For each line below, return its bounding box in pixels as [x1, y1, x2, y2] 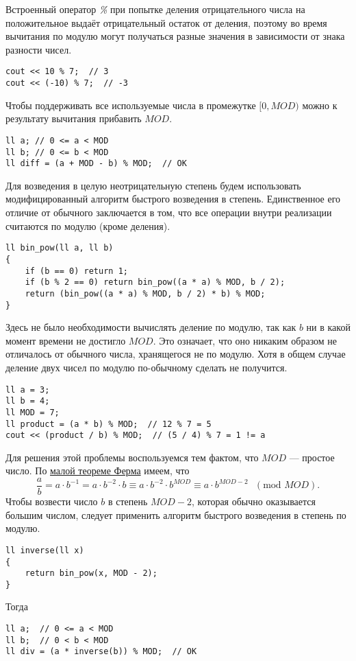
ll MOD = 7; [5, 407, 60, 417]
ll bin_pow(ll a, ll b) [5, 243, 114, 253]
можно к [302, 97, 338, 112]
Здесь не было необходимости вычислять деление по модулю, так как [5, 320, 296, 334]
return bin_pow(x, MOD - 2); [25, 568, 157, 579]
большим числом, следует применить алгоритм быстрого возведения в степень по [5, 507, 346, 522]
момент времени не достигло [5, 333, 126, 347]
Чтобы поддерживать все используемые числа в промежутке [5, 97, 256, 112]
